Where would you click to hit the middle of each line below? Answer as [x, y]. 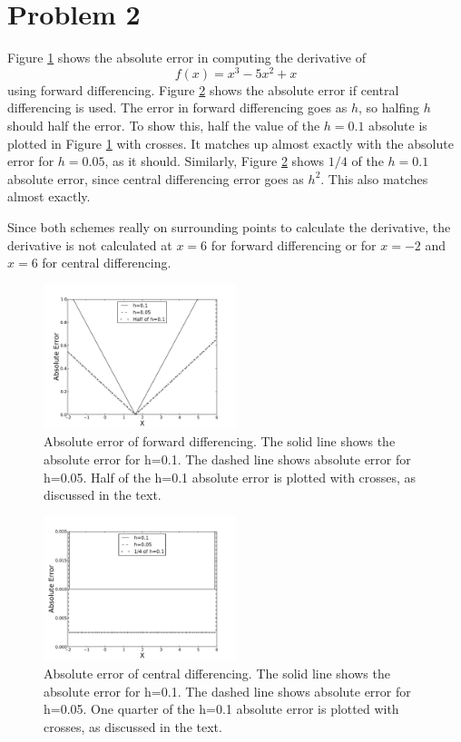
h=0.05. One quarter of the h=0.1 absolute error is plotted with [221, 709]
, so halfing [389, 107]
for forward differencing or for [294, 244]
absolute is [398, 125]
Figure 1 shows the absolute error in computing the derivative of [186, 58]
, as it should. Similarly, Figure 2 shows [215, 161]
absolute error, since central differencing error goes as [156, 178]
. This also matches [374, 178]
